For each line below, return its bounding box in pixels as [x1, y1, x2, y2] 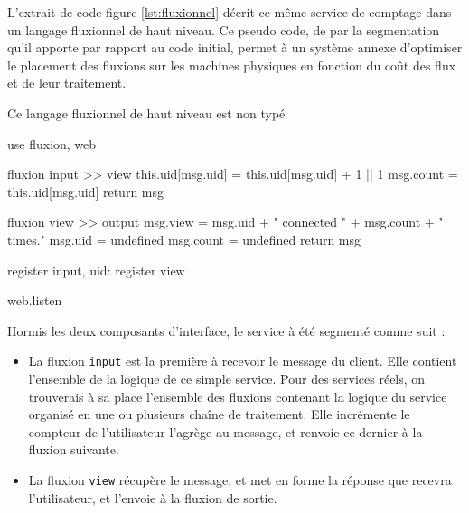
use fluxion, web [7, 134, 97, 153]
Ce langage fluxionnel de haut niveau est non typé [7, 103, 286, 122]
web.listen [7, 291, 62, 310]
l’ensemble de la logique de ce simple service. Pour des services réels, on [28, 368, 426, 387]
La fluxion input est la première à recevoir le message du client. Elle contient [28, 351, 457, 370]
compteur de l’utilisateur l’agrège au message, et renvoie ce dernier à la [28, 422, 423, 441]
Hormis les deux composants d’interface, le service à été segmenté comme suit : [7, 321, 446, 340]
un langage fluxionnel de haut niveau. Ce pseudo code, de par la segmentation [7, 20, 440, 39]
